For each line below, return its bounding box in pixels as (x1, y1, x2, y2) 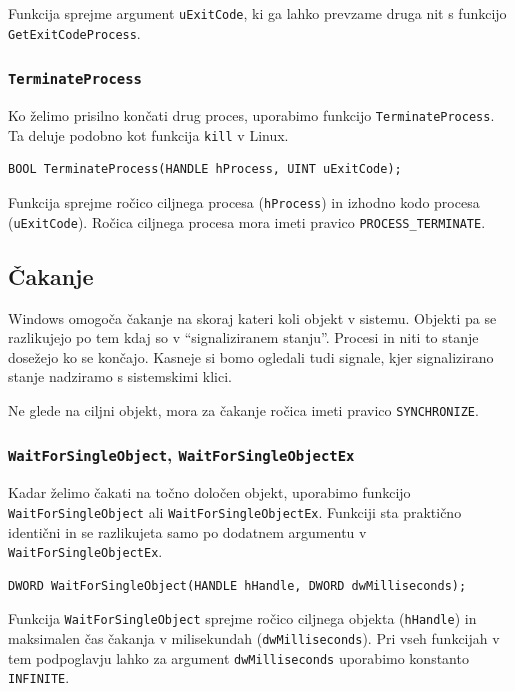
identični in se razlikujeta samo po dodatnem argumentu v (8, 521, 367, 542)
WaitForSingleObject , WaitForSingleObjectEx (8, 442, 355, 467)
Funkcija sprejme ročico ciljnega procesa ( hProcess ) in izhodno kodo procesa (8, 192, 480, 212)
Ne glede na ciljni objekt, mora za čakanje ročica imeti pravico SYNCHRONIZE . (8, 399, 479, 420)
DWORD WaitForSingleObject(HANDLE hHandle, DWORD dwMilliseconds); (8, 578, 467, 593)
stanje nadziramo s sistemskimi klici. (8, 366, 233, 387)
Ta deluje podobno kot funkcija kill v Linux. (8, 124, 289, 145)
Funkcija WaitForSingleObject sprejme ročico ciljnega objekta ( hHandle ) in (8, 608, 477, 629)
